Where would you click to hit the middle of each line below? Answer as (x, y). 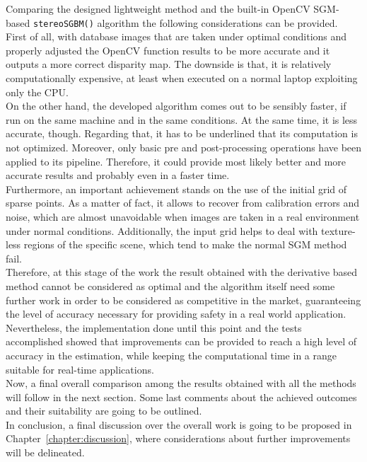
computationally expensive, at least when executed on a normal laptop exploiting (182, 78)
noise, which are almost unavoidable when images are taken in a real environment (183, 216)
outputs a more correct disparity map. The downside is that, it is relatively (169, 64)
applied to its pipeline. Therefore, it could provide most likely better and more (176, 161)
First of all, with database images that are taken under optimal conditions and (176, 36)
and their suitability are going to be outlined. (104, 411)
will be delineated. (45, 452)
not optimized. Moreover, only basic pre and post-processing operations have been (184, 147)
